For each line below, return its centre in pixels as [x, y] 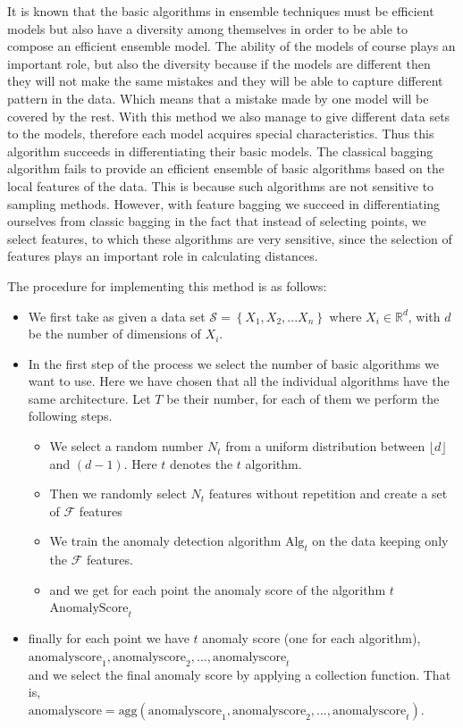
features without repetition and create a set [328, 494]
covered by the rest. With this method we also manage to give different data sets [229, 116]
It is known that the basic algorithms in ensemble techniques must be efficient [221, 11]
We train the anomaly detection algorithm [165, 541]
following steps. [70, 416]
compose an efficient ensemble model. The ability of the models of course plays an [231, 46]
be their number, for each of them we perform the [303, 398]
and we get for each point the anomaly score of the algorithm [218, 589]
